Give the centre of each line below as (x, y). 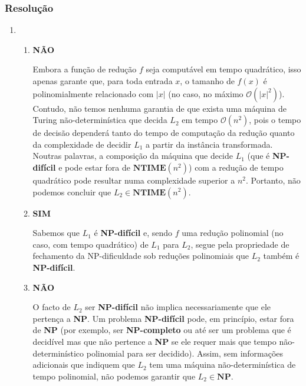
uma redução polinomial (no (233, 233)
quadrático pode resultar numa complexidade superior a (134, 180)
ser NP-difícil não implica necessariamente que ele (178, 307)
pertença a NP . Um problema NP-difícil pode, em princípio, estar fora (163, 318)
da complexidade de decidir (82, 144)
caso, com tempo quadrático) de (91, 244)
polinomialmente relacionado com (93, 93)
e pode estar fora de (95, 167)
